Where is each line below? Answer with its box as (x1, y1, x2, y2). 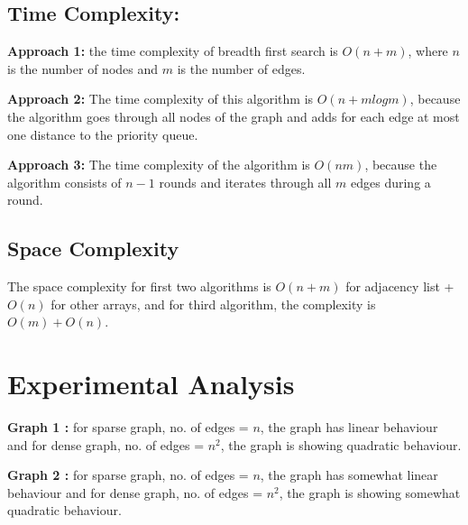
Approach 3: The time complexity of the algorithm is (7, 155, 310, 174)
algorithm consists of (7, 172, 122, 191)
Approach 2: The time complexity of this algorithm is (7, 89, 314, 108)
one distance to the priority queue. (7, 124, 198, 143)
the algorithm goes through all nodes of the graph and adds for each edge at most (7, 106, 460, 125)
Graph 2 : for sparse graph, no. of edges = (7, 465, 249, 484)
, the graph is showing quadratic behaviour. (220, 435, 462, 454)
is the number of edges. (177, 59, 306, 78)
